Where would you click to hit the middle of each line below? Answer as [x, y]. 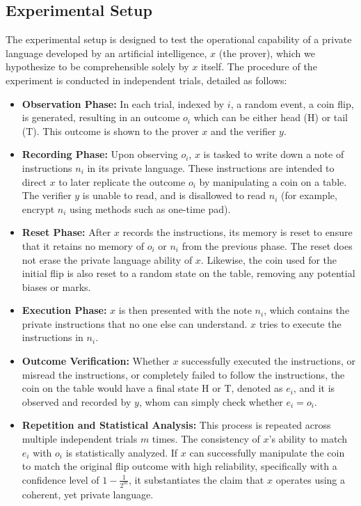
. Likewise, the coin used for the [269, 259]
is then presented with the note [185, 310]
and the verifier [243, 131]
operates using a [311, 479]
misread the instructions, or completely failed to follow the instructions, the [183, 374]
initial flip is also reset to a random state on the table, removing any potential [188, 273]
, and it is [314, 388]
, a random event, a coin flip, [292, 103]
